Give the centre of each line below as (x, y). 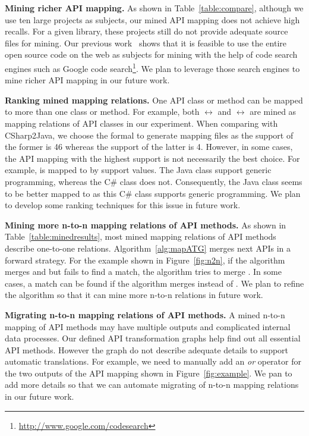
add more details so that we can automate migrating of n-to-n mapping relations (152, 385)
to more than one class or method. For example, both (102, 112)
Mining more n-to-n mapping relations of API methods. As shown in (146, 225)
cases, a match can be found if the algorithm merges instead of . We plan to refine (154, 283)
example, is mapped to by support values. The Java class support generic (138, 170)
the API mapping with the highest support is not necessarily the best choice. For (152, 158)
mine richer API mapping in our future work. (87, 80)
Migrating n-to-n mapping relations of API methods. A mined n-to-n (145, 314)
